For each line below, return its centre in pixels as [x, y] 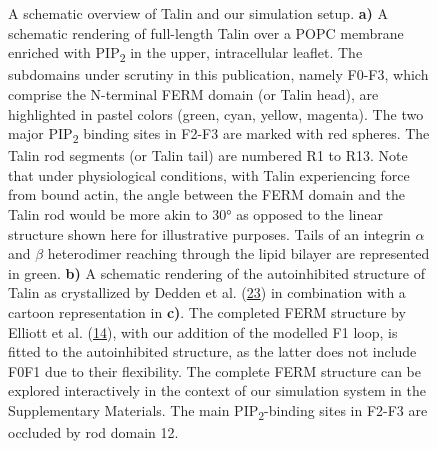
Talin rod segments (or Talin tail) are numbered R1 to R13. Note [208, 155]
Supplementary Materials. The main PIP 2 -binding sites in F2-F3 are [218, 411]
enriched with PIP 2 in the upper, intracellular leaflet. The [185, 53]
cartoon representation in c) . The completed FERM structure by [207, 311]
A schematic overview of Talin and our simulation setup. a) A [198, 13]
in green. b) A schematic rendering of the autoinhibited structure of [216, 272]
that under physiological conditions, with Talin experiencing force [209, 174]
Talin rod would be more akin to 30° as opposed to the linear [195, 214]
